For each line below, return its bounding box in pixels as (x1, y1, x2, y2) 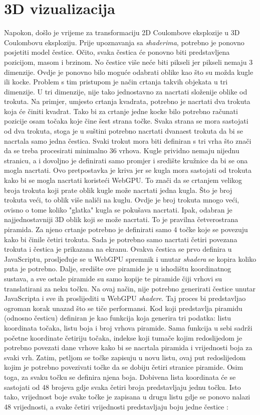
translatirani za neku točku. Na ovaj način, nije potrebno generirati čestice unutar (4, 283, 256, 293)
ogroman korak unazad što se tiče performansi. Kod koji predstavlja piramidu (4, 302, 242, 313)
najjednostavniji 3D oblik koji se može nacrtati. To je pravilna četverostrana (4, 214, 238, 225)
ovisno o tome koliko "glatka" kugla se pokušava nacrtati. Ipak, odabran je (4, 204, 232, 215)
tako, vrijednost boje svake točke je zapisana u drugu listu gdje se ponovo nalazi (4, 391, 250, 402)
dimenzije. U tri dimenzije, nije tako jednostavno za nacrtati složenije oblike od (4, 86, 247, 96)
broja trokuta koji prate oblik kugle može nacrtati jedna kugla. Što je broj (4, 184, 232, 195)
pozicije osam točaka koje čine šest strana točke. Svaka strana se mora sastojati (4, 116, 248, 126)
